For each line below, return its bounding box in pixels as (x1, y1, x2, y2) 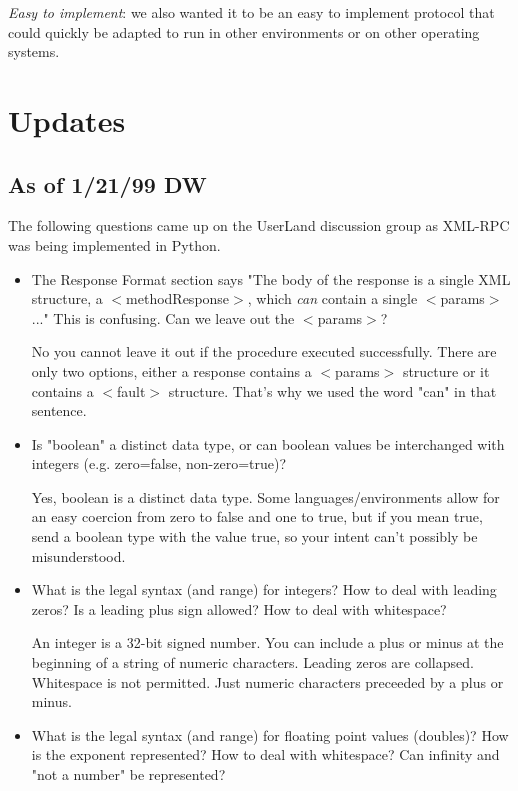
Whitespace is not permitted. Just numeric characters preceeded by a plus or (31, 671, 504, 692)
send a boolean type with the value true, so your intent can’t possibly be (31, 526, 478, 547)
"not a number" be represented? (31, 764, 226, 785)
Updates (8, 99, 126, 140)
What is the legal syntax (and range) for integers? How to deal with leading (31, 579, 497, 600)
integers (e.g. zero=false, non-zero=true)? (31, 453, 287, 474)
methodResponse (126, 288, 230, 309)
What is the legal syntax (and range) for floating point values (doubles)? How (31, 724, 509, 745)
